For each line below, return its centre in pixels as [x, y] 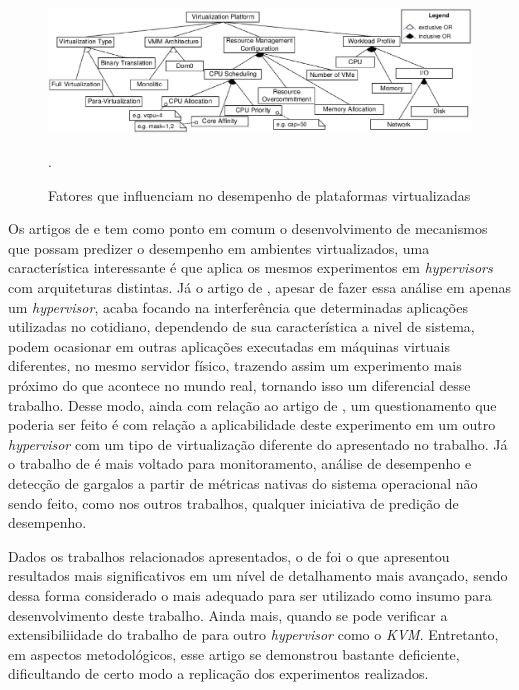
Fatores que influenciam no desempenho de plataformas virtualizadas [259, 194]
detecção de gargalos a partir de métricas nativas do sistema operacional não [243, 482]
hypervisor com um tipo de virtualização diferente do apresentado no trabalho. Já [258, 443]
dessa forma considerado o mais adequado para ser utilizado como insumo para [250, 594]
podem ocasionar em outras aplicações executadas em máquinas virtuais [229, 345]
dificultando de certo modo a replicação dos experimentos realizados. [218, 673]
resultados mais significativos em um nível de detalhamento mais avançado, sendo [258, 575]
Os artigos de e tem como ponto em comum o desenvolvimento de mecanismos [248, 228]
